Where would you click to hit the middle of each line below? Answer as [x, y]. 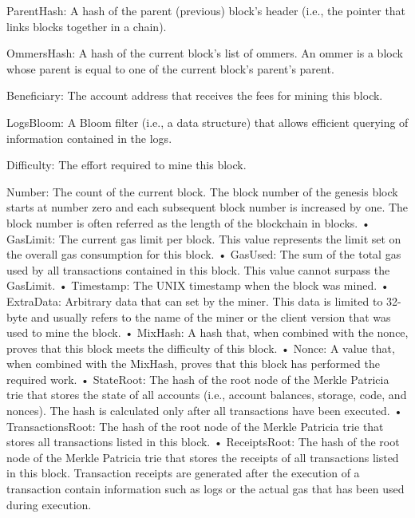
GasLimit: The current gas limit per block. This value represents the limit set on [204, 238]
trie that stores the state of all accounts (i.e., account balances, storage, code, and [207, 395]
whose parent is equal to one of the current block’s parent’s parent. [170, 68]
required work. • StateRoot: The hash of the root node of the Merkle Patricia [198, 379]
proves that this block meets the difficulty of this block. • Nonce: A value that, [201, 348]
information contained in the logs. [89, 138]
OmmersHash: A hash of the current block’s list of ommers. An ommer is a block [205, 53]
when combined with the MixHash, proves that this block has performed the [193, 364]
